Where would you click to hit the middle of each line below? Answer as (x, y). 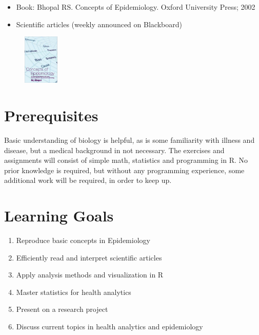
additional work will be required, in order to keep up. (88, 180)
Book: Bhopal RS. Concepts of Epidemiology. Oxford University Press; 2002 (136, 7)
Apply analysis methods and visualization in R (90, 275)
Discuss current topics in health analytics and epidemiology (109, 327)
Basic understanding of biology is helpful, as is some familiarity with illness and (129, 139)
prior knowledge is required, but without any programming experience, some (124, 170)
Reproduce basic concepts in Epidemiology (83, 240)
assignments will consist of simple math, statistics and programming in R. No (126, 160)
